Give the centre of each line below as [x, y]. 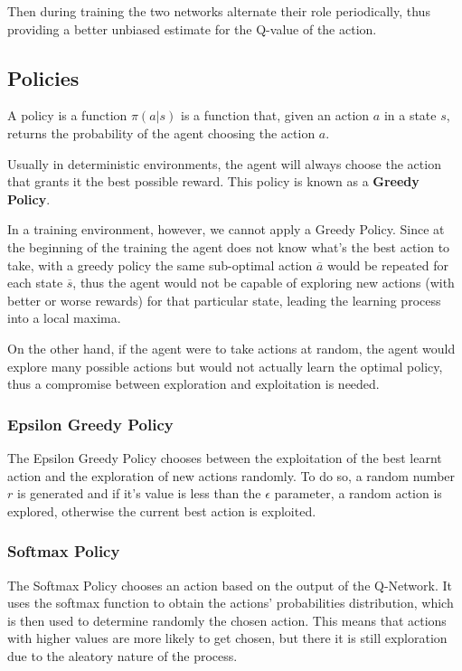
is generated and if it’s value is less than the [139, 493]
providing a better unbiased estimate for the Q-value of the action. [192, 28]
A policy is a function [67, 115]
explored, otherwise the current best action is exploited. [162, 510]
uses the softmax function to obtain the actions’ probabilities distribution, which [231, 603]
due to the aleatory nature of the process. [123, 655]
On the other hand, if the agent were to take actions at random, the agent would [231, 348]
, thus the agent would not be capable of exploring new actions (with [264, 283]
